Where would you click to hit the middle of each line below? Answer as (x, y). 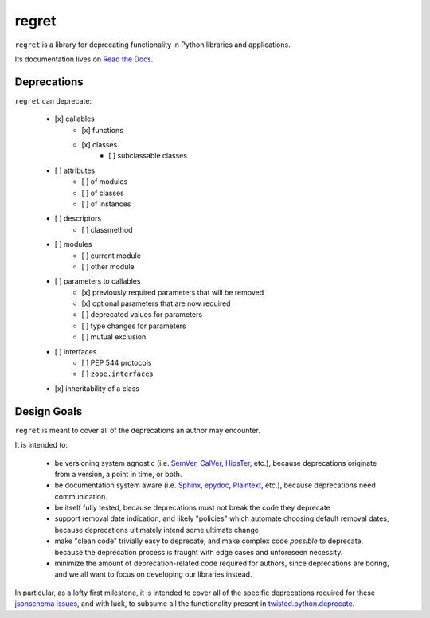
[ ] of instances (106, 204)
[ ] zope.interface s (117, 374)
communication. (81, 496)
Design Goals (49, 411)
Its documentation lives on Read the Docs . (84, 59)
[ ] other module (108, 266)
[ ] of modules (105, 182)
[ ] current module (111, 256)
